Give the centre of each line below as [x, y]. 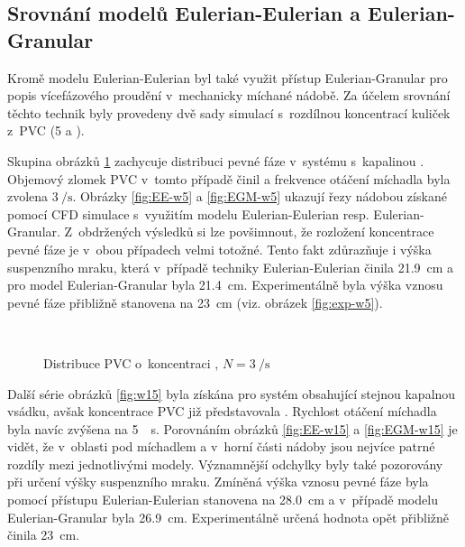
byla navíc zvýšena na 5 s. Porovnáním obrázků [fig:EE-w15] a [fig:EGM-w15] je [232, 428]
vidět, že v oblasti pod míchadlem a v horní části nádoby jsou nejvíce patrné [221, 446]
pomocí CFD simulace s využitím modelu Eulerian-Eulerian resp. [188, 213]
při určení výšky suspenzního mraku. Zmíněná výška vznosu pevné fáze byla [218, 482]
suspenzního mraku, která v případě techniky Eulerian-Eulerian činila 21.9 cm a [231, 267]
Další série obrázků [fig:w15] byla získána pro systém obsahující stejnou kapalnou [232, 393]
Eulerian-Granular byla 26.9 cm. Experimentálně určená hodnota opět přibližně [228, 517]
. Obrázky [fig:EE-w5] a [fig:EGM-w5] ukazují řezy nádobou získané [260, 196]
